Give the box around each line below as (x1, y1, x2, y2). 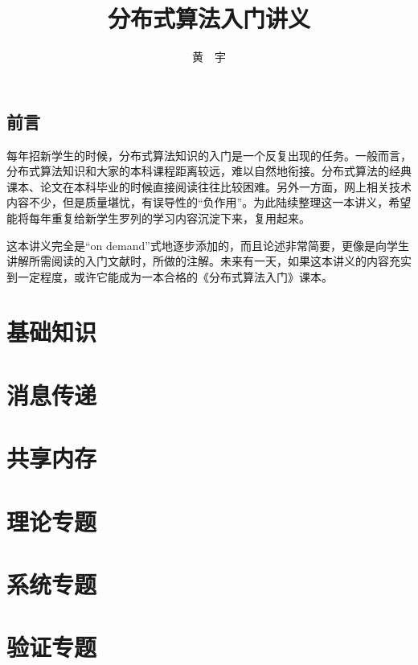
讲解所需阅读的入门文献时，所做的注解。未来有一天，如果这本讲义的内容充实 (6, 252, 412, 269)
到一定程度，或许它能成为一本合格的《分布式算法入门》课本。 (6, 268, 333, 285)
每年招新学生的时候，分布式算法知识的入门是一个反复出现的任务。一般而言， (6, 146, 412, 163)
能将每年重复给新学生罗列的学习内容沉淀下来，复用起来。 (6, 209, 310, 226)
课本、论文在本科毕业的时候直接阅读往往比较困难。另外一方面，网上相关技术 (6, 178, 412, 195)
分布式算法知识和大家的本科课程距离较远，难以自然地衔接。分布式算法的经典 (6, 162, 412, 179)
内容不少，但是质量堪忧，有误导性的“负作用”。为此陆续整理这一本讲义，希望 (6, 194, 412, 211)
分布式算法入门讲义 (107, 2, 310, 35)
